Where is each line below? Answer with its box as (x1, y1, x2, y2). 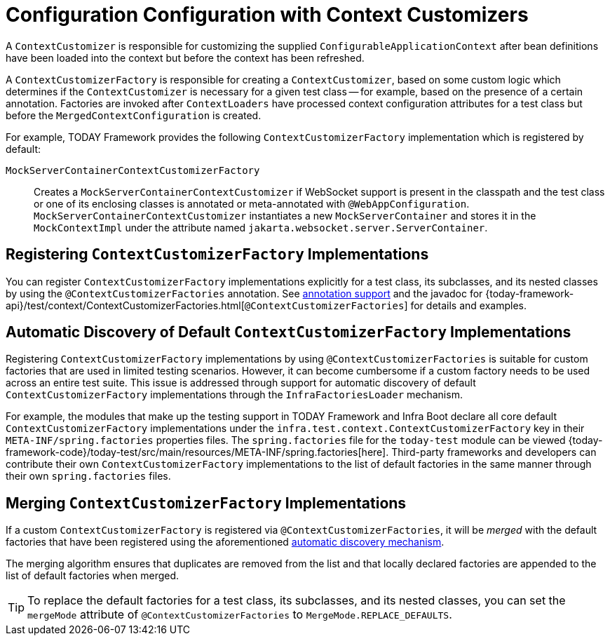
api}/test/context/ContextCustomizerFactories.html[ (6, 299, 245, 311)
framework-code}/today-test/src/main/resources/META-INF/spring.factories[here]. (6, 446, 389, 459)
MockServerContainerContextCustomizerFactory (6, 164, 260, 176)
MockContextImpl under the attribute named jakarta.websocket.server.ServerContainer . (34, 221, 488, 234)
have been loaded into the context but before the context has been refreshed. (6, 51, 365, 64)
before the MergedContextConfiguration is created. (6, 109, 262, 121)
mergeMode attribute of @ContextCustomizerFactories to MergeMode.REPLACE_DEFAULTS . (27, 607, 452, 622)
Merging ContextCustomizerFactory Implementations (6, 494, 407, 512)
